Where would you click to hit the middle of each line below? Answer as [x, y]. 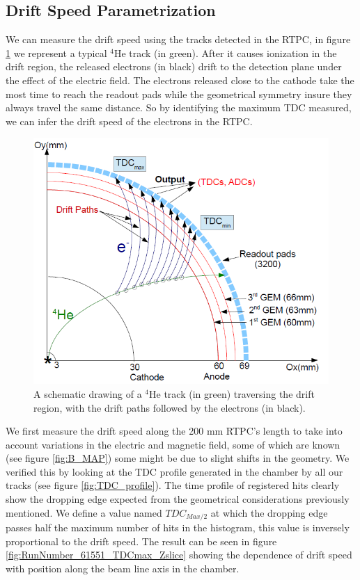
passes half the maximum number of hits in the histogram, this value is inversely [178, 527]
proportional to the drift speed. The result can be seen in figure [141, 541]
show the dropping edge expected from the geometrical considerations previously [178, 499]
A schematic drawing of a [88, 393]
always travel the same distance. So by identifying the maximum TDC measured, [179, 107]
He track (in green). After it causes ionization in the [225, 53]
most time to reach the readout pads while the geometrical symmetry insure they [179, 94]
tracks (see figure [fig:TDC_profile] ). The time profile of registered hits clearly [173, 485]
